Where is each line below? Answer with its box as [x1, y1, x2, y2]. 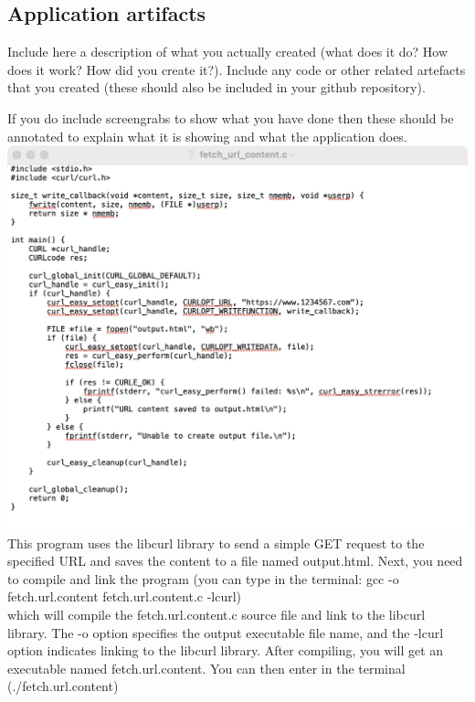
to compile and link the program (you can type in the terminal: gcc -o [7, 569, 399, 588]
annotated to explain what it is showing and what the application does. [7, 126, 407, 145]
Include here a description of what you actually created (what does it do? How [7, 42, 449, 61]
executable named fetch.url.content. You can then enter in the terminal [7, 658, 406, 677]
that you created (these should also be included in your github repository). [7, 78, 426, 97]
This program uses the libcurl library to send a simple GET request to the [7, 533, 425, 552]
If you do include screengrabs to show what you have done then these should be [7, 108, 454, 127]
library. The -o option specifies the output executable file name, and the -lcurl [7, 622, 444, 642]
